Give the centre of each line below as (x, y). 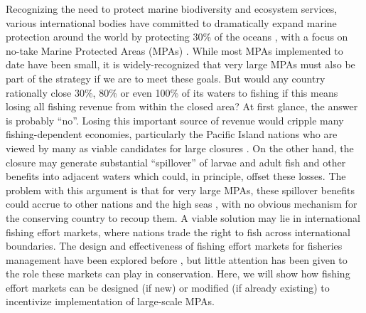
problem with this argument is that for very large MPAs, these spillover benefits (180, 190)
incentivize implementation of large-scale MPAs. (110, 301)
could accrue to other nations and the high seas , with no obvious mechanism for (182, 204)
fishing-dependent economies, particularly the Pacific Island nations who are (172, 134)
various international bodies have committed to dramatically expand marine (171, 22)
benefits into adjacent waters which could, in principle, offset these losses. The (176, 176)
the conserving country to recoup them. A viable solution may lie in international (183, 217)
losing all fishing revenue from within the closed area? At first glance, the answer (182, 106)
